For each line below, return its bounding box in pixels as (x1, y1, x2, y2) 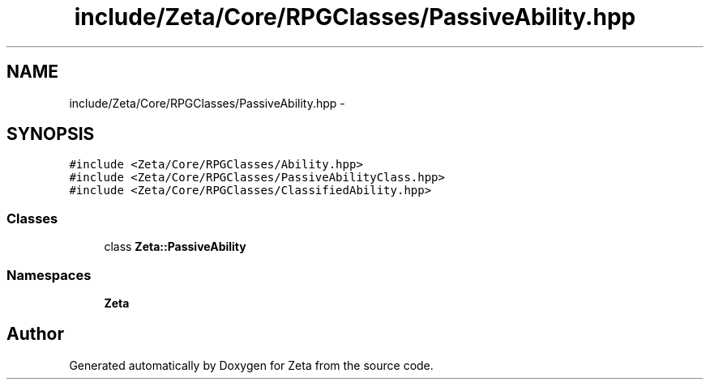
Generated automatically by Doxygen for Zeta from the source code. (69, 358, 434, 372)
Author (6, 324, 64, 345)
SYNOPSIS (6, 124, 95, 145)
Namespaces (6, 266, 92, 283)
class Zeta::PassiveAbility (104, 240, 246, 254)
